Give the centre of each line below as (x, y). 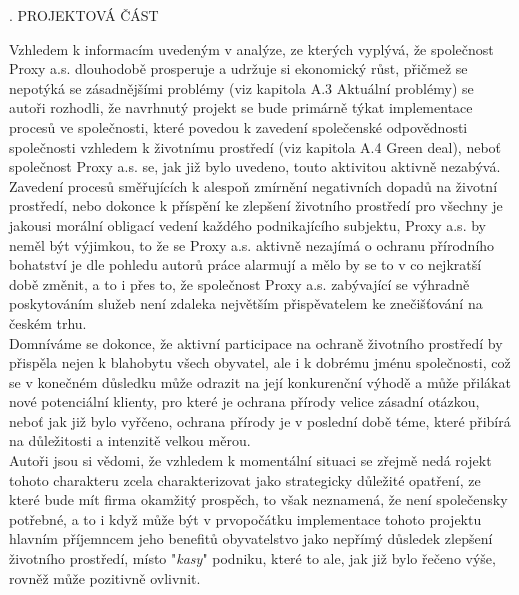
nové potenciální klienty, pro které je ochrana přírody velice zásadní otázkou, (244, 401)
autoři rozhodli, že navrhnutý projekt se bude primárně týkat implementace (241, 107)
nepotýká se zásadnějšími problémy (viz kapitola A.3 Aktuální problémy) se (241, 87)
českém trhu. (48, 322)
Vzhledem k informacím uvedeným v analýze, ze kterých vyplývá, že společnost (251, 48)
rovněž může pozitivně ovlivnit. (105, 577)
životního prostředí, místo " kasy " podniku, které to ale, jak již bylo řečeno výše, (252, 558)
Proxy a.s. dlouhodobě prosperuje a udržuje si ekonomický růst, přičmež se (238, 68)
